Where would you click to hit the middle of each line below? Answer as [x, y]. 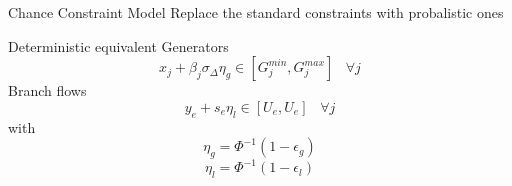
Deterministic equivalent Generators [118, 45]
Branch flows [47, 90]
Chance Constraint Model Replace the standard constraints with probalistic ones [256, 12]
